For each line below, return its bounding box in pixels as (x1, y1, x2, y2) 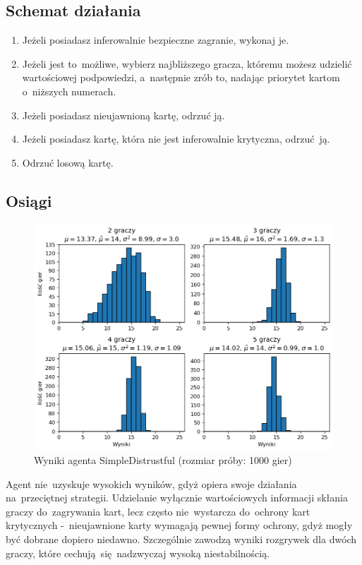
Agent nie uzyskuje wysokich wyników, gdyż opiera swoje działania (6, 476, 297, 491)
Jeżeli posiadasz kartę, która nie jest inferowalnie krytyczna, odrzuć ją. (22, 131, 330, 146)
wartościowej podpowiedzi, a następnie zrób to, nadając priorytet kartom (22, 70, 340, 85)
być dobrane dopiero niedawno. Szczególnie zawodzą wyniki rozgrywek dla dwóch (6, 532, 357, 547)
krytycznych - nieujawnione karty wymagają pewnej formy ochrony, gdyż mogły (6, 518, 353, 533)
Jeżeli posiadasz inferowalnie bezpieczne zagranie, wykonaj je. (22, 32, 289, 47)
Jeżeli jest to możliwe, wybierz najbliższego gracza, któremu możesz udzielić (22, 56, 352, 71)
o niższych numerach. (22, 83, 116, 98)
